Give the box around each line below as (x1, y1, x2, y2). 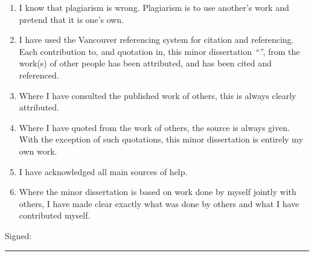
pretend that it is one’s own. (19, 13, 124, 25)
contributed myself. (19, 209, 91, 222)
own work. (19, 144, 57, 157)
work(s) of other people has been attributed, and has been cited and (19, 57, 272, 69)
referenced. (19, 68, 59, 81)
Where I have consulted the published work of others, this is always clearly (19, 89, 296, 101)
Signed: (5, 229, 32, 242)
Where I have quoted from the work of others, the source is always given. (19, 121, 290, 133)
